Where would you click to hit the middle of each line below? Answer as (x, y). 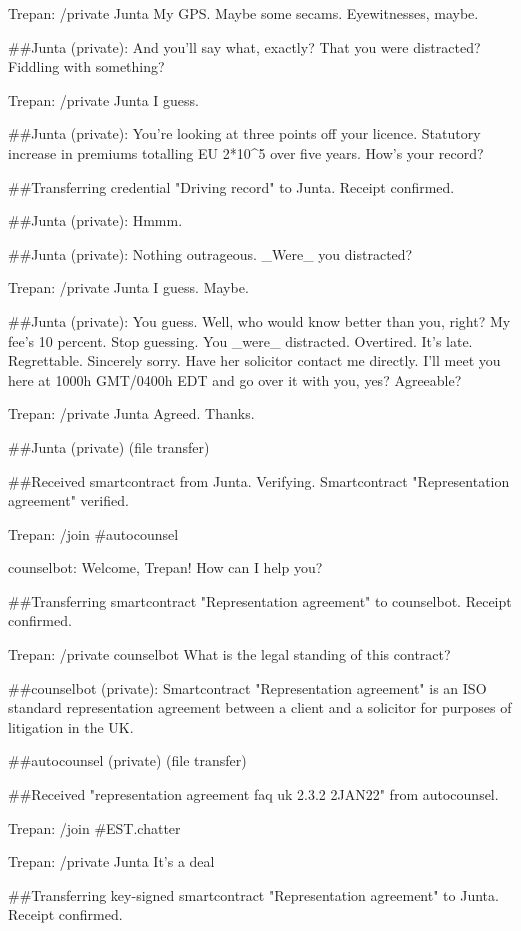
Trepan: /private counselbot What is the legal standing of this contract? (229, 654)
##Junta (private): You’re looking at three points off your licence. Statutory (244, 133)
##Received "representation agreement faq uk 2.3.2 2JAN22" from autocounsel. (253, 794)
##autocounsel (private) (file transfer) (127, 760)
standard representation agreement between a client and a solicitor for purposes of (260, 707)
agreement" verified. (68, 500)
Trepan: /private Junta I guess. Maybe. (128, 287)
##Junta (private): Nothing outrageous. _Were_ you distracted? (210, 253)
